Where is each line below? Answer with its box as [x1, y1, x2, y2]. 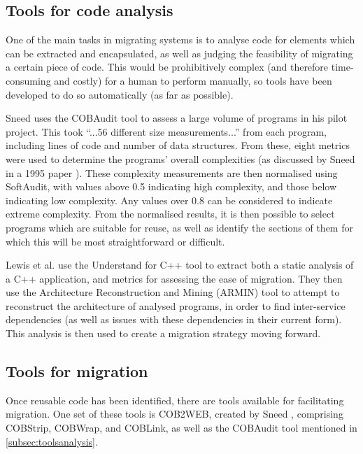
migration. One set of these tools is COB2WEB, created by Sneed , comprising [6, 406, 343, 421]
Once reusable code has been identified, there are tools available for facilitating [6, 392, 344, 407]
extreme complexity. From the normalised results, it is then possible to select [6, 206, 335, 221]
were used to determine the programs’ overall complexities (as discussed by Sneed [6, 151, 355, 166]
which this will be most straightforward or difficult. [6, 234, 225, 248]
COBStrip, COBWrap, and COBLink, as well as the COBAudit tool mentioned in [6, 420, 357, 435]
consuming [6, 73, 51, 87]
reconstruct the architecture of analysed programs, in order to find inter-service [6, 298, 346, 313]
